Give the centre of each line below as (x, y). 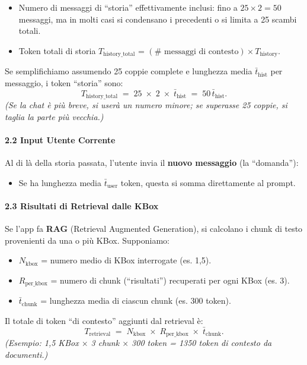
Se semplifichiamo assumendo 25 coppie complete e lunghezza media (129, 71)
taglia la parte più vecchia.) (54, 116)
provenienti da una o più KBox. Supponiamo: (87, 240)
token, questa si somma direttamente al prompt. (208, 182)
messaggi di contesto (202, 51)
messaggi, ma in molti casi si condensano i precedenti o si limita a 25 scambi (158, 19)
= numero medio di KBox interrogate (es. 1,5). (126, 260)
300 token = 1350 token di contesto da (202, 343)
